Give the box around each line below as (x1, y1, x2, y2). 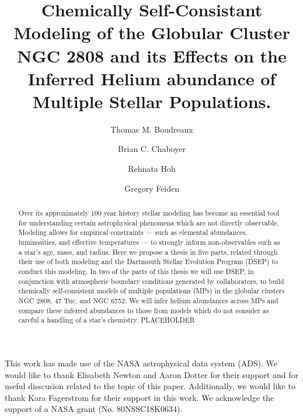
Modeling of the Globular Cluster (13, 20, 290, 44)
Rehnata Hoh (128, 162, 176, 175)
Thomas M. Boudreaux (110, 123, 193, 135)
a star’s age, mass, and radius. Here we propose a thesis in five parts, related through (18, 247, 278, 257)
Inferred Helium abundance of (27, 66, 276, 90)
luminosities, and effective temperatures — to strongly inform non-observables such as (18, 237, 280, 247)
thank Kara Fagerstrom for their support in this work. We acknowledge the (5, 391, 274, 403)
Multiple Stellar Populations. (32, 89, 271, 113)
